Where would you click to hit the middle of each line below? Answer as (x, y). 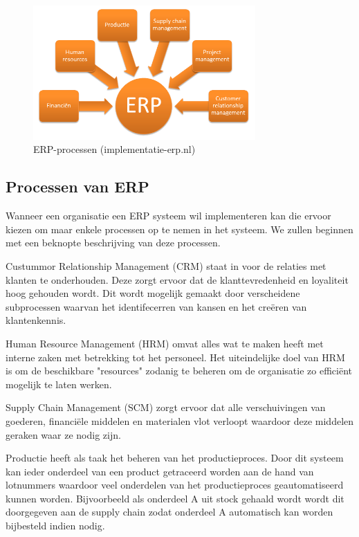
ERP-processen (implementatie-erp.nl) (114, 149)
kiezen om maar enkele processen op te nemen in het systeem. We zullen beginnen (179, 229)
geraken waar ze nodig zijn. (63, 434)
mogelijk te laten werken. (59, 384)
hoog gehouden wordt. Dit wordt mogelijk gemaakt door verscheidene (153, 293)
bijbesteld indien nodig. (55, 526)
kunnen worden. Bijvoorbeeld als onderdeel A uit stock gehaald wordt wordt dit (175, 498)
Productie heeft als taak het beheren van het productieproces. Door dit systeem (175, 458)
